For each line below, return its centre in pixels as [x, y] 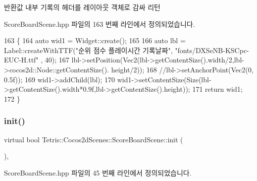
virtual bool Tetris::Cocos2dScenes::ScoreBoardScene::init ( [94, 139]
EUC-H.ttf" [21, 60]
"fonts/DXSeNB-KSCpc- [212, 50]
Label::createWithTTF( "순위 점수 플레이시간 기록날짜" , [88, 50]
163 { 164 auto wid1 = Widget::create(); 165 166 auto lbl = [95, 40]
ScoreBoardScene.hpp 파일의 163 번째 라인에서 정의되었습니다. [100, 24]
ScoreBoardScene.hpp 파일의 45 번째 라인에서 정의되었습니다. [98, 172]
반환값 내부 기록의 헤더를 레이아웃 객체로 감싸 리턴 [82, 7]
